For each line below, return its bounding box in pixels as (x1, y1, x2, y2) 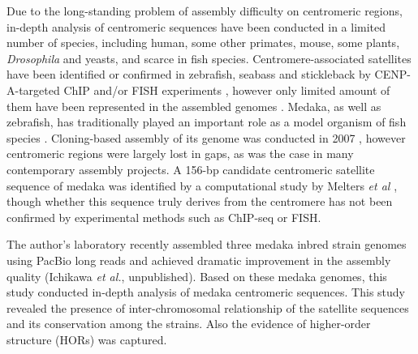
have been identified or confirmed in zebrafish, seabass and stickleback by (6, 66, 371, 83)
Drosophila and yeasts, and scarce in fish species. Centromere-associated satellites (6, 49, 412, 66)
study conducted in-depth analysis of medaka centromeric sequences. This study (6, 284, 405, 301)
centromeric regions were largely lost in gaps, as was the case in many (6, 145, 354, 162)
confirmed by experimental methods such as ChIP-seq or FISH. (6, 208, 321, 225)
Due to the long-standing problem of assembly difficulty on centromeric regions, (6, 2, 403, 19)
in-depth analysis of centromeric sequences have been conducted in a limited (6, 18, 386, 35)
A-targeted (6, 81, 60, 98)
